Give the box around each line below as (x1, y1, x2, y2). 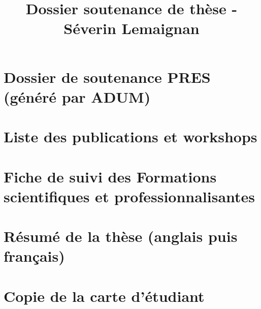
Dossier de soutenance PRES (4, 66, 211, 87)
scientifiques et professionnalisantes (4, 186, 255, 206)
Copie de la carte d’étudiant (4, 285, 205, 306)
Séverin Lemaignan (63, 18, 200, 39)
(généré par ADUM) (4, 86, 151, 107)
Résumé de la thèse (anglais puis (4, 226, 238, 246)
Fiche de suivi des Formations (4, 166, 217, 187)
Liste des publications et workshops (4, 126, 257, 147)
